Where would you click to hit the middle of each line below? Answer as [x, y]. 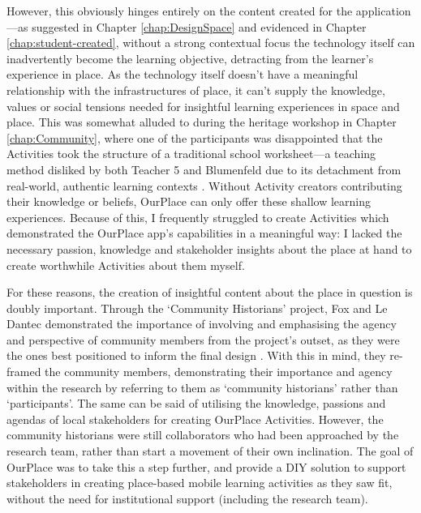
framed [24, 372]
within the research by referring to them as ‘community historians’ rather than [202, 387]
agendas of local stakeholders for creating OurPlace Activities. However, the [195, 419]
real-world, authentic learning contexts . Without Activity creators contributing [204, 185]
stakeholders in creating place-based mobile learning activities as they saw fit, [200, 483]
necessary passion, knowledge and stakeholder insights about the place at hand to [209, 248]
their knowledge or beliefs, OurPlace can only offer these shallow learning [189, 201]
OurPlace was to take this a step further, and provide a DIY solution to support [206, 466]
